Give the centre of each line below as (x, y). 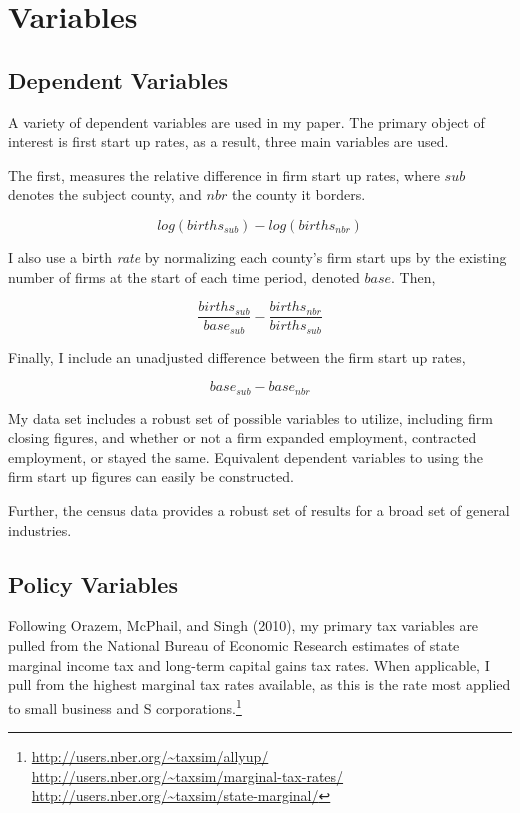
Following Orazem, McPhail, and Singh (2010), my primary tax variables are (243, 625)
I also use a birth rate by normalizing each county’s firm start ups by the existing (257, 256)
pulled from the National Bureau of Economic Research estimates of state (234, 645)
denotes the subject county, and (105, 194)
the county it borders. (298, 194)
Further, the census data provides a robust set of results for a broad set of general (259, 510)
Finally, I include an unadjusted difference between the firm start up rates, (237, 356)
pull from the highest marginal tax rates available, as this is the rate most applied (259, 684)
